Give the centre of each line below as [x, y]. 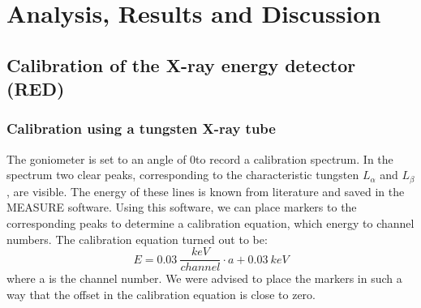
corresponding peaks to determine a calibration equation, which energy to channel [210, 223]
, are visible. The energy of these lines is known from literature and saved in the [206, 191]
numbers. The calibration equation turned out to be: [137, 239]
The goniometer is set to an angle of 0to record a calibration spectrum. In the [200, 158]
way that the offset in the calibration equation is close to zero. [161, 294]
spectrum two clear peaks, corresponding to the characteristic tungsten [183, 175]
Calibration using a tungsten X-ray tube [141, 128]
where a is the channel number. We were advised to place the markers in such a [204, 278]
